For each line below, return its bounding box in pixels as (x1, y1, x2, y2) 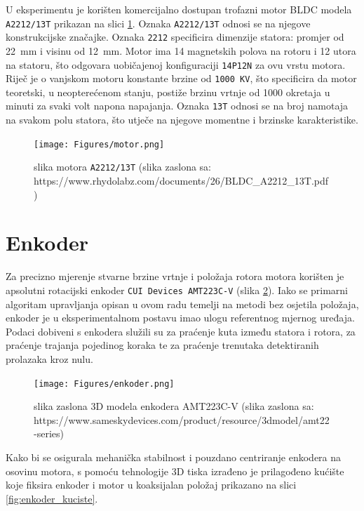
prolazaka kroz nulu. (6, 351, 93, 366)
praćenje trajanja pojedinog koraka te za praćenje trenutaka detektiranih (6, 338, 319, 352)
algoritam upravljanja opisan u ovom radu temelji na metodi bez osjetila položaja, (6, 296, 359, 311)
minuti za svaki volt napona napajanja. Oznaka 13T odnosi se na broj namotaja (6, 98, 349, 113)
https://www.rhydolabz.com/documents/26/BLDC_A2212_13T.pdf (34, 173, 329, 187)
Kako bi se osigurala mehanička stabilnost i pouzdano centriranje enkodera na (6, 449, 342, 464)
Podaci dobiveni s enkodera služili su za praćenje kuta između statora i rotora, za (6, 324, 356, 338)
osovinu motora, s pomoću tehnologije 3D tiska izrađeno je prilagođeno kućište (6, 463, 344, 478)
